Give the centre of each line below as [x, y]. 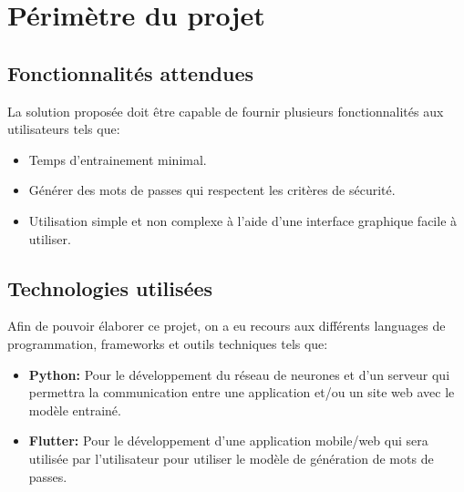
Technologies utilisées [110, 287]
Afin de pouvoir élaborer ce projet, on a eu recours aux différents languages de [227, 326]
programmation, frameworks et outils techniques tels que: [168, 343]
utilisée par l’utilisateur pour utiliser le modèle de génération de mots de [231, 458]
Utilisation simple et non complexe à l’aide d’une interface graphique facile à [243, 220]
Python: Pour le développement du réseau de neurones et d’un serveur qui [239, 374]
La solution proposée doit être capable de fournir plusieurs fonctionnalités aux [226, 111]
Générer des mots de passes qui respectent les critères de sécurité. [212, 190]
